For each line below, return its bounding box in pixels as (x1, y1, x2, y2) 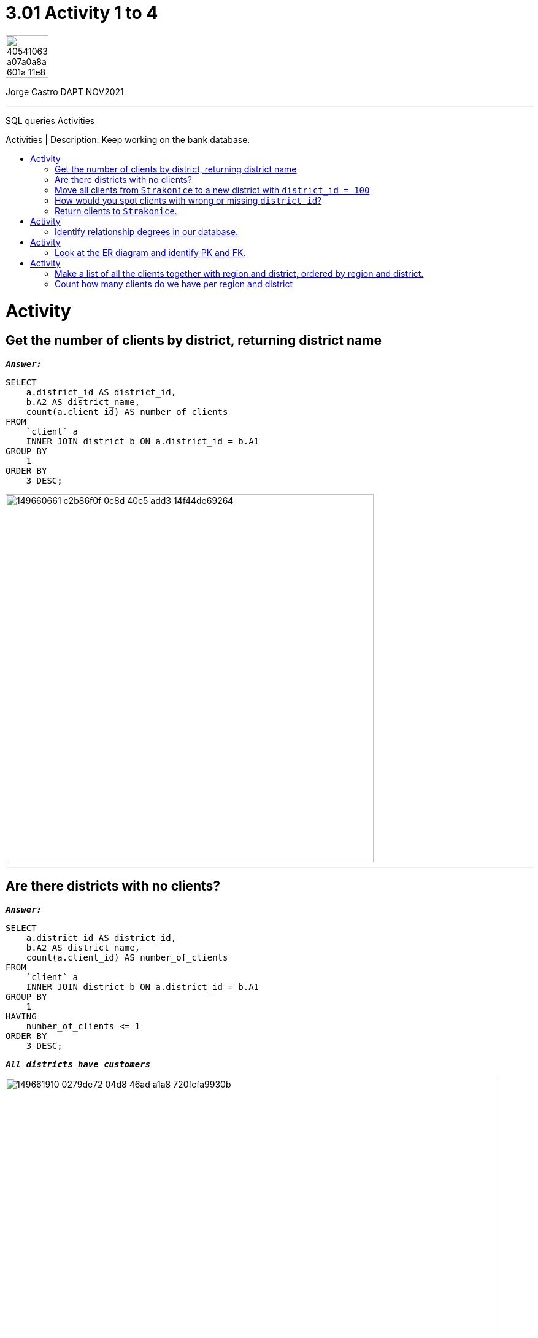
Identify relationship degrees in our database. (55, 226, 238, 237)
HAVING (6, 1011, 37, 1021)
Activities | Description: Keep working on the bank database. (6, 134, 250, 145)
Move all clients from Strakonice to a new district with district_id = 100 (55, 184, 370, 195)
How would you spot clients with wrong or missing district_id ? (55, 195, 322, 206)
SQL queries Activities (6, 115, 95, 126)
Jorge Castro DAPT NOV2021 (6, 86, 124, 97)
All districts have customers (6, 1059, 151, 1069)
